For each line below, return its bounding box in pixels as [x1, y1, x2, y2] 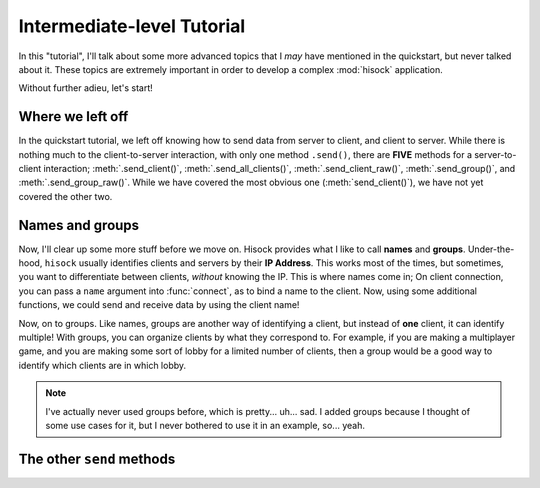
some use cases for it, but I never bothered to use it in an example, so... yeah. [45, 420, 365, 431]
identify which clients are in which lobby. [18, 359, 187, 371]
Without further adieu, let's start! [18, 82, 154, 94]
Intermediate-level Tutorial [18, 15, 246, 37]
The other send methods [18, 450, 176, 467]
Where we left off [18, 108, 129, 125]
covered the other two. [18, 190, 113, 202]
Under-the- [467, 243, 515, 255]
